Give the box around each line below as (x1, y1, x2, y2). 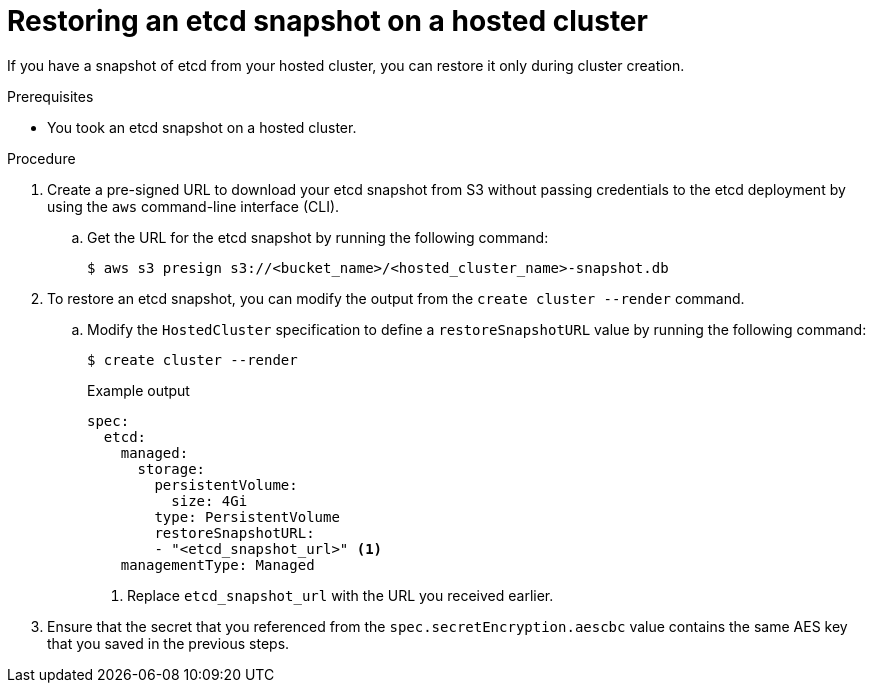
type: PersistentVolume (154, 508, 340, 525)
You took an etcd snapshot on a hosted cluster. (47, 118, 357, 136)
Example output (87, 381, 190, 399)
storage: (137, 460, 206, 477)
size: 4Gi (171, 492, 248, 509)
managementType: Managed (120, 556, 315, 573)
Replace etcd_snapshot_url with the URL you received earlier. (127, 586, 554, 604)
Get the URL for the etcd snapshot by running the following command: (87, 228, 549, 246)
